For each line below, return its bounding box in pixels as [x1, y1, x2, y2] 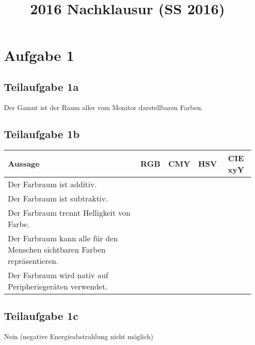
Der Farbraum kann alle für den [8, 232, 118, 244]
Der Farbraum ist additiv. [8, 178, 97, 190]
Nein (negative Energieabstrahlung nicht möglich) [4, 331, 153, 341]
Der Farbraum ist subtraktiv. [8, 192, 108, 204]
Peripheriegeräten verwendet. [8, 280, 108, 292]
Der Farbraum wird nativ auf [8, 269, 108, 281]
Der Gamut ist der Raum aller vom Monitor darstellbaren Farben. [4, 102, 203, 112]
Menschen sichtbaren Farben [8, 243, 106, 255]
